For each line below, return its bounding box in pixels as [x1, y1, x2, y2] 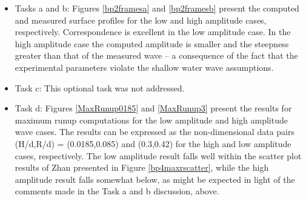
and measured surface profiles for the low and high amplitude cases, [15, 13, 267, 26]
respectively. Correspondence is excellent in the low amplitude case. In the [15, 25, 291, 38]
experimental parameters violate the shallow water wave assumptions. [15, 61, 274, 73]
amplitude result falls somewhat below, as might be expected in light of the [15, 173, 295, 185]
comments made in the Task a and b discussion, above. [15, 185, 219, 197]
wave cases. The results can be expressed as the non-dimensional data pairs [15, 125, 294, 138]
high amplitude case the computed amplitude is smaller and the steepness [15, 37, 289, 50]
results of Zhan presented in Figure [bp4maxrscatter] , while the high [15, 161, 269, 174]
